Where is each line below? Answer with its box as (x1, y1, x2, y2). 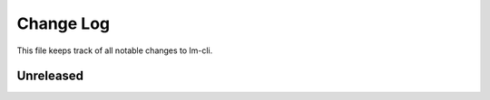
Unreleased (16, 68, 84, 84)
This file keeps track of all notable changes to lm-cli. (16, 45, 213, 56)
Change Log (16, 14, 111, 33)
